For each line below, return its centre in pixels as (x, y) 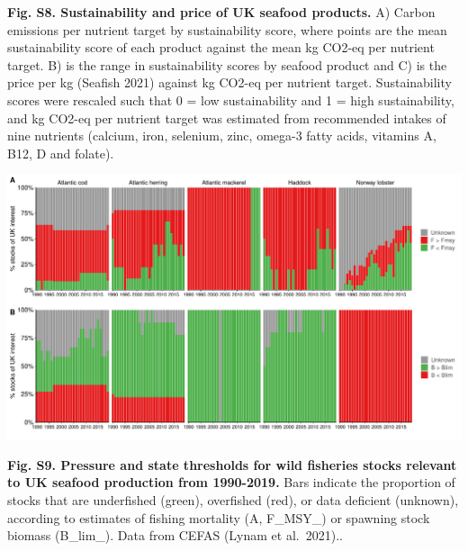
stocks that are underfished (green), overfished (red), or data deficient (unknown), (233, 499)
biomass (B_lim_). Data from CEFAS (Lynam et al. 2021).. (175, 535)
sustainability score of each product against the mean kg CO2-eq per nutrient (221, 47)
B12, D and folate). (61, 153)
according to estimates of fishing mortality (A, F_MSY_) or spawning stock (219, 517)
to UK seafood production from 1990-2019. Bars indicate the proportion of (231, 482)
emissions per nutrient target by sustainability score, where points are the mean (227, 29)
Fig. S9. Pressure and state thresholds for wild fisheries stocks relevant (232, 464)
